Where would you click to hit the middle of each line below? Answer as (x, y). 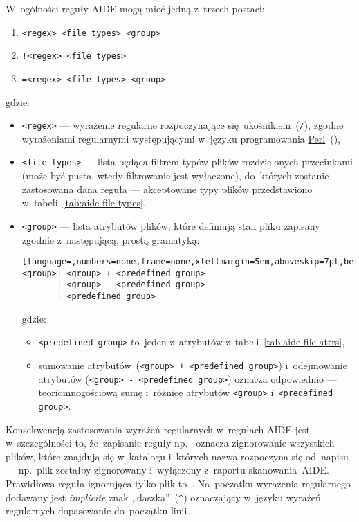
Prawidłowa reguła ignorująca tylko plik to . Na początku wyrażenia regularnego (178, 483)
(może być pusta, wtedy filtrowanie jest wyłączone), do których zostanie (175, 175)
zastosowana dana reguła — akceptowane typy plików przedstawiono (167, 189)
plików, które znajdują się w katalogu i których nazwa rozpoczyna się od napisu (177, 456)
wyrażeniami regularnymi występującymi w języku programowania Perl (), (181, 138)
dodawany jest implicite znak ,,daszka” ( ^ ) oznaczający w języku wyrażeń (163, 497)
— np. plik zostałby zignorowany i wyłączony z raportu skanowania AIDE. (167, 470)
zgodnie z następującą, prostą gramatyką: (111, 239)
